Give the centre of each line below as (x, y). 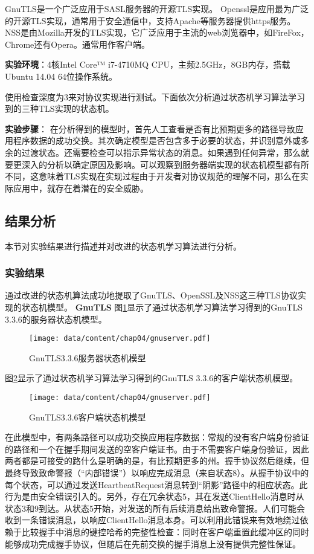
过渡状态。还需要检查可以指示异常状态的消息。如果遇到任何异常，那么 (161, 152)
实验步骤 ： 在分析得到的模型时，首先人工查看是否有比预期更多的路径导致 (150, 128)
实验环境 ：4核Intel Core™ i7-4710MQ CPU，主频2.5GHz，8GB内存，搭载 (148, 64)
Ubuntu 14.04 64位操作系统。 (61, 76)
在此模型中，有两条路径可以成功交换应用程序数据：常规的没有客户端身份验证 (157, 437)
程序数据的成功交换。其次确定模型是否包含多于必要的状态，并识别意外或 (157, 140)
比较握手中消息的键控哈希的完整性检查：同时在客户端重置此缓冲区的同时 (165, 531)
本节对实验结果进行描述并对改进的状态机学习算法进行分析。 (123, 246)
